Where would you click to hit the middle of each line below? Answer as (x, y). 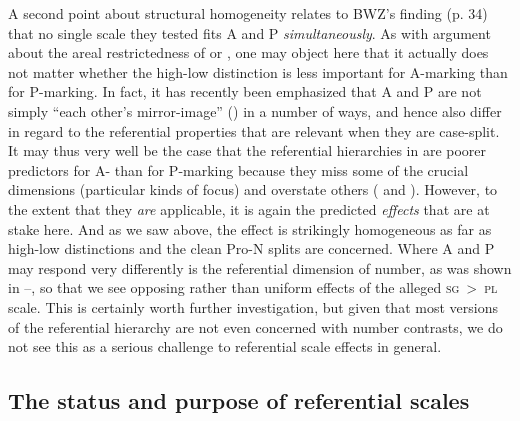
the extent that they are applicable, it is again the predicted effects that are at (249, 208)
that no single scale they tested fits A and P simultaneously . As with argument (249, 32)
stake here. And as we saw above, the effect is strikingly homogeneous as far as (250, 228)
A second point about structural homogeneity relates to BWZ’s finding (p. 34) (248, 13)
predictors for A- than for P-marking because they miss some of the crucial (238, 169)
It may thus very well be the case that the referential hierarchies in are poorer (247, 150)
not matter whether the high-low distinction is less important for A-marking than (258, 71)
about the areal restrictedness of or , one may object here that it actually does (248, 52)
